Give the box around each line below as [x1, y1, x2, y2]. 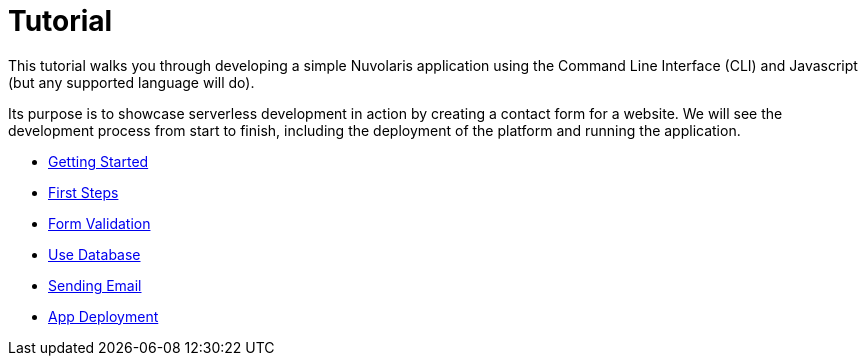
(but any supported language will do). [8, 73, 255, 91]
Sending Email [48, 276, 142, 294]
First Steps [48, 183, 119, 201]
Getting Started [48, 152, 149, 170]
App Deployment [48, 307, 159, 325]
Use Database [48, 245, 141, 263]
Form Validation [48, 214, 151, 232]
